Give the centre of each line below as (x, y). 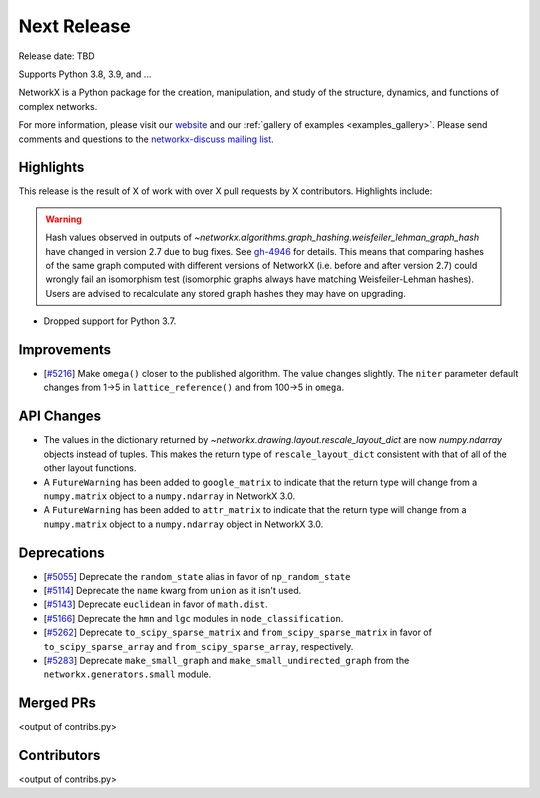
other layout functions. (90, 468)
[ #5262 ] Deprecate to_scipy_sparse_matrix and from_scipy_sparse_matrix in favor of (237, 632)
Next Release (74, 26)
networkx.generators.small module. (127, 674)
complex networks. (58, 106)
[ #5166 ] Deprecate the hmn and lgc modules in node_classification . (193, 618)
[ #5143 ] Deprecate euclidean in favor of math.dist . (155, 604)
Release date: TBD (56, 56)
